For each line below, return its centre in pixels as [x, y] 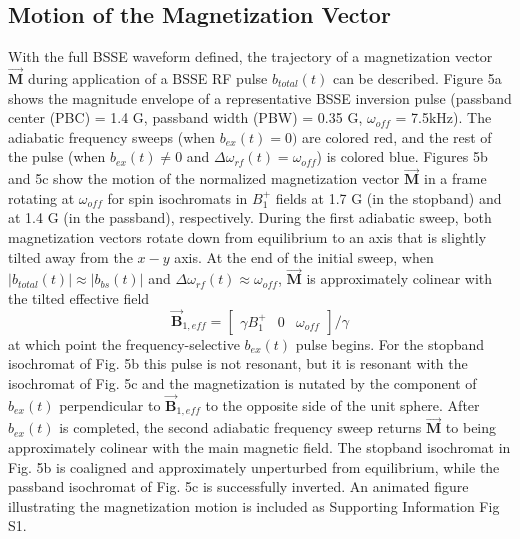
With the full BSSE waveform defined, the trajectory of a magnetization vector [250, 56]
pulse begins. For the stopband [390, 343]
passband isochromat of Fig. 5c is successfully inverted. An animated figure [238, 486]
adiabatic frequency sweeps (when [112, 136]
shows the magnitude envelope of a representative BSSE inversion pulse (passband [260, 97]
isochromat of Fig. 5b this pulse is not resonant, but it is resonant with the [238, 363]
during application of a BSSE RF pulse [147, 78]
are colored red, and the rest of [397, 136]
